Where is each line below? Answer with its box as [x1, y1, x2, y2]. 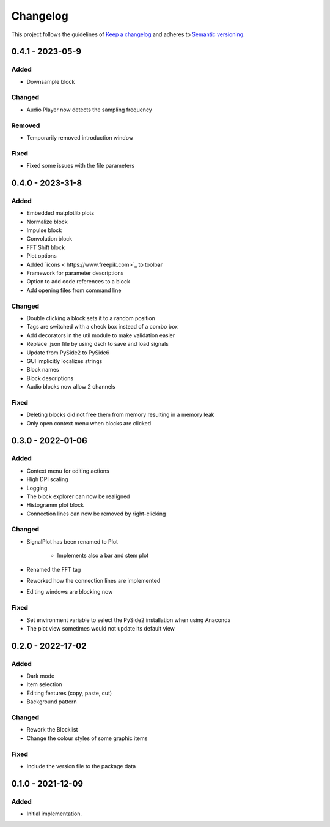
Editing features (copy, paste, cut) [26, 689, 112, 697]
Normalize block [26, 218, 68, 225]
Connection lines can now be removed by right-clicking [26, 510, 166, 517]
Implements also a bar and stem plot [57, 552, 149, 559]
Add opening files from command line [26, 286, 122, 294]
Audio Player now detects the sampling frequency [26, 106, 152, 113]
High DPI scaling [26, 476, 68, 483]
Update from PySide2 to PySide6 [26, 349, 110, 356]
